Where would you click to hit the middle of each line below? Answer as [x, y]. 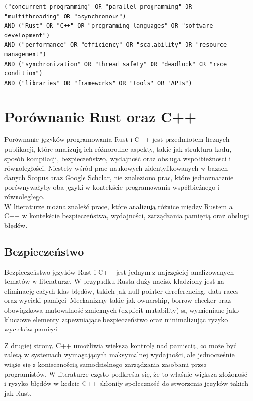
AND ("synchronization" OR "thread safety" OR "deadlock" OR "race [116, 64]
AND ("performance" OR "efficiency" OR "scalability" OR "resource [116, 45]
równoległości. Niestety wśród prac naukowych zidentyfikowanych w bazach [116, 168]
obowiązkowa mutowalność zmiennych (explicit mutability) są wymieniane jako [122, 309]
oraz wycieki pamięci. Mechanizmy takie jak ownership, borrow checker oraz [118, 300]
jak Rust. [18, 392]
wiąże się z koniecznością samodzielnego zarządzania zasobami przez [106, 364]
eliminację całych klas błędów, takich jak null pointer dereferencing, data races [122, 290]
